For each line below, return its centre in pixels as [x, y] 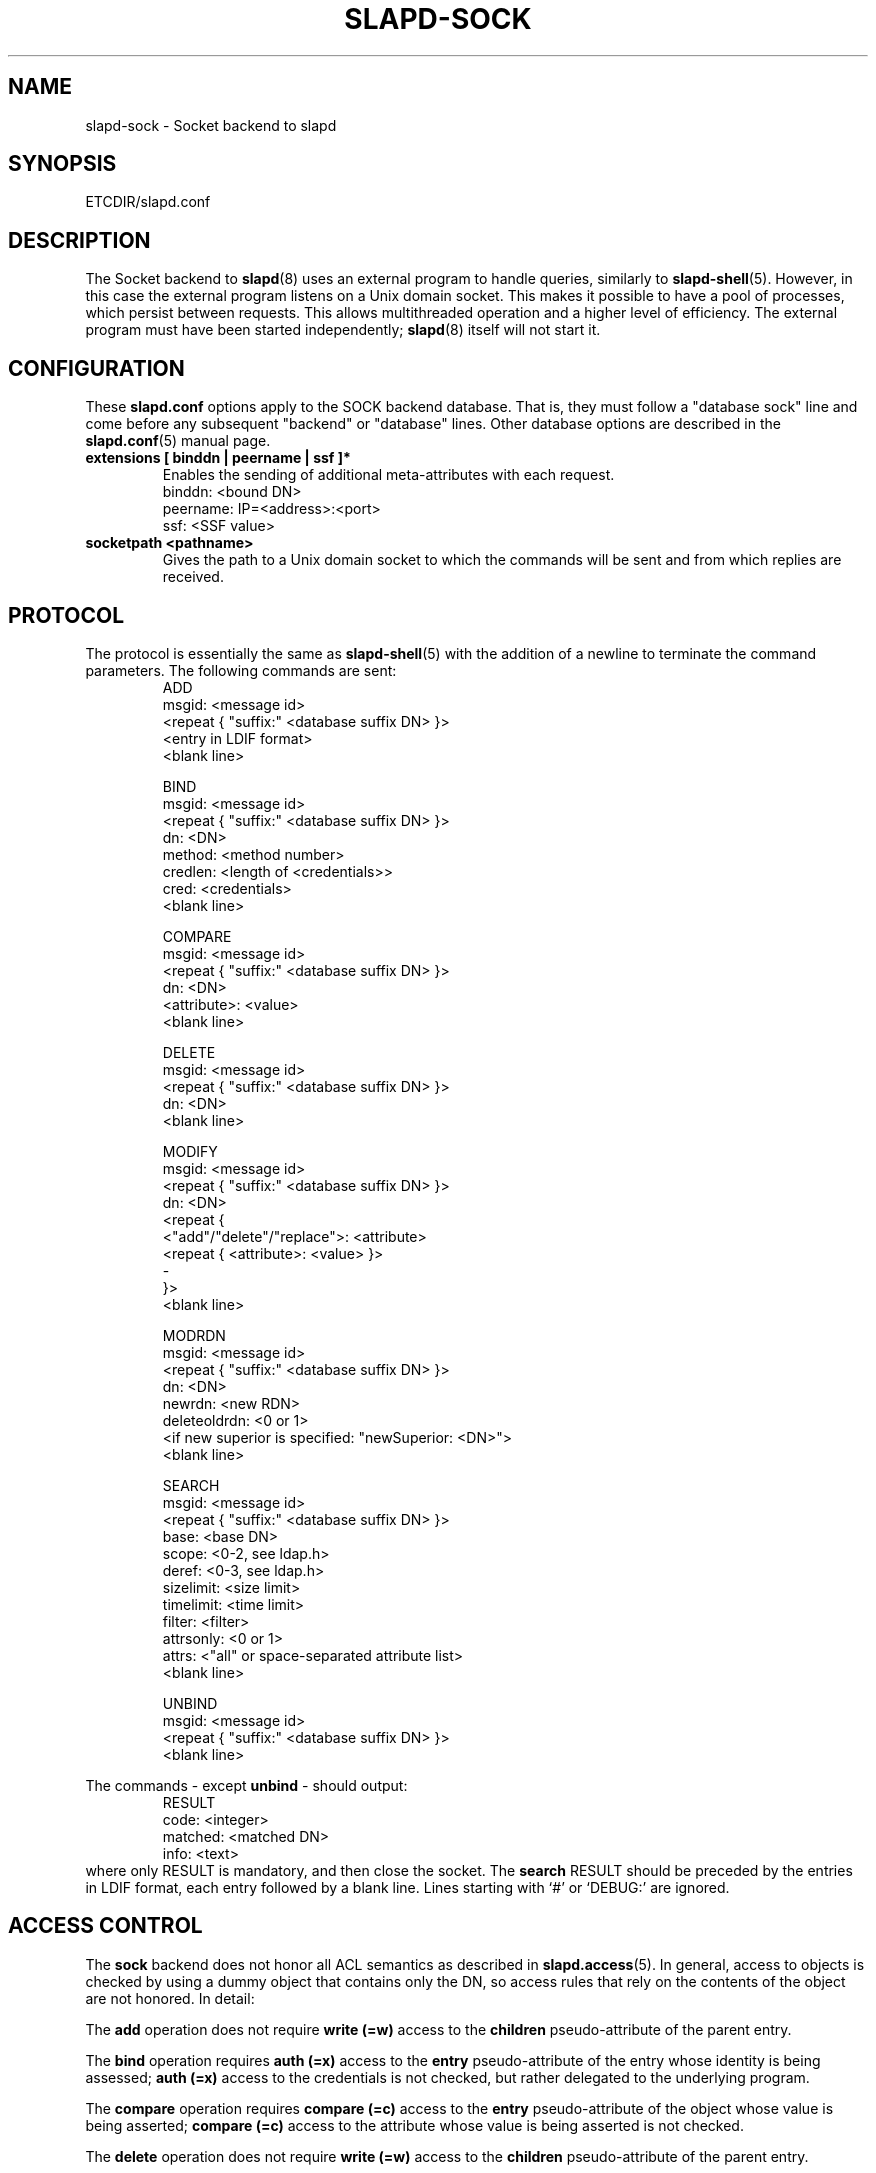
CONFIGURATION [96, 368]
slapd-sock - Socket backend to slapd [211, 125]
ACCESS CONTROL [105, 1926]
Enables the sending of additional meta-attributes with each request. [388, 475]
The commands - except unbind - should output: [246, 1785]
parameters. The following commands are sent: [241, 670]
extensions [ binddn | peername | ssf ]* [218, 458]
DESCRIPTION [79, 240]
